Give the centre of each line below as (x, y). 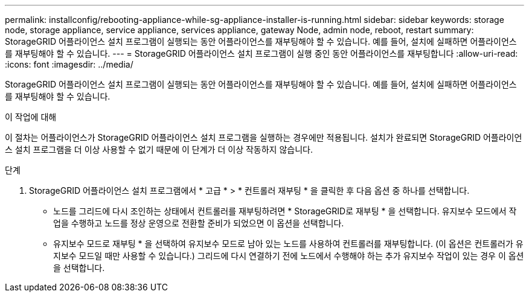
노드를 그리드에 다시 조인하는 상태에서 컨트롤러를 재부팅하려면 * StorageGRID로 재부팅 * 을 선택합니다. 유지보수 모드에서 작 (285, 211)
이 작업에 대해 (31, 117)
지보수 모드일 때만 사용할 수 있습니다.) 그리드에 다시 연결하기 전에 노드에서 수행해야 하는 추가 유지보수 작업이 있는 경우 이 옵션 (289, 256)
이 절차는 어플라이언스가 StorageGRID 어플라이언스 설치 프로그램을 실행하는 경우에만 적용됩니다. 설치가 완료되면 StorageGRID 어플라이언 (264, 137)
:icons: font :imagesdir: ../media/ (69, 64)
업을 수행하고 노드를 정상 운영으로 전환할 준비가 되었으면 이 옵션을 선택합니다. (199, 223)
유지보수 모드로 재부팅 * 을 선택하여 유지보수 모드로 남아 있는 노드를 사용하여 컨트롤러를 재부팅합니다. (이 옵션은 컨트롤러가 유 (288, 244)
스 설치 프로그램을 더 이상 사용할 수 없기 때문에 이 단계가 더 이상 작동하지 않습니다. (159, 149)
